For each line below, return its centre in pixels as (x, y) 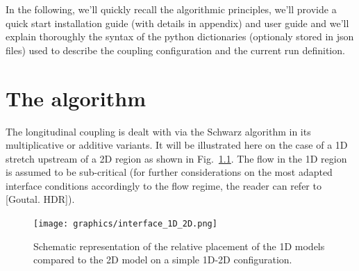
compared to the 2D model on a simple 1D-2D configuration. (163, 260)
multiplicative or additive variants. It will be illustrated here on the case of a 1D (177, 145)
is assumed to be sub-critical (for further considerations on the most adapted (169, 172)
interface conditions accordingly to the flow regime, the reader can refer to (164, 185)
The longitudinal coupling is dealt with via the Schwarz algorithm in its (158, 131)
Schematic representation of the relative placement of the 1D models (179, 246)
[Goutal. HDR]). (40, 199)
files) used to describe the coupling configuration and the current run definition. (175, 50)
